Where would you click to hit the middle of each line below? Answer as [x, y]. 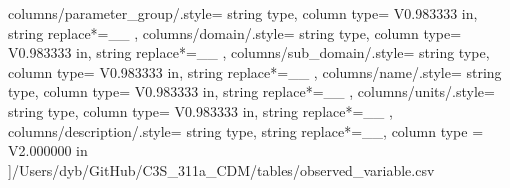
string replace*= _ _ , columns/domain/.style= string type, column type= [235, 32]
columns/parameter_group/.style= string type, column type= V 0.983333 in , [243, 13]
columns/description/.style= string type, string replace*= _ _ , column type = [246, 130]
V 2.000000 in [48, 150]
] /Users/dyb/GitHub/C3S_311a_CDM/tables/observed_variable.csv [221, 169]
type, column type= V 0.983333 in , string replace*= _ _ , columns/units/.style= [251, 91]
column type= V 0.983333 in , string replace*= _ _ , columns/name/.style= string [255, 71]
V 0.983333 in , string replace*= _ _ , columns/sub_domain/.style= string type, [249, 52]
